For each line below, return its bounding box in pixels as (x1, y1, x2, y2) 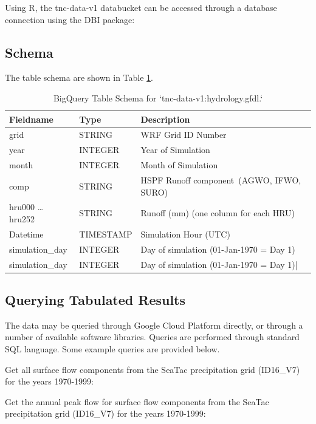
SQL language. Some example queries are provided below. (5, 343, 220, 355)
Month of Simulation (140, 159, 218, 171)
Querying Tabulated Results (5, 290, 186, 309)
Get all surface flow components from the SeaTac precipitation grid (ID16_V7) (5, 363, 300, 375)
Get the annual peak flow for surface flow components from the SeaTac (5, 395, 269, 408)
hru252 (9, 212, 35, 225)
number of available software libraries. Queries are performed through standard (5, 330, 300, 343)
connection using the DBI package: (5, 13, 135, 26)
